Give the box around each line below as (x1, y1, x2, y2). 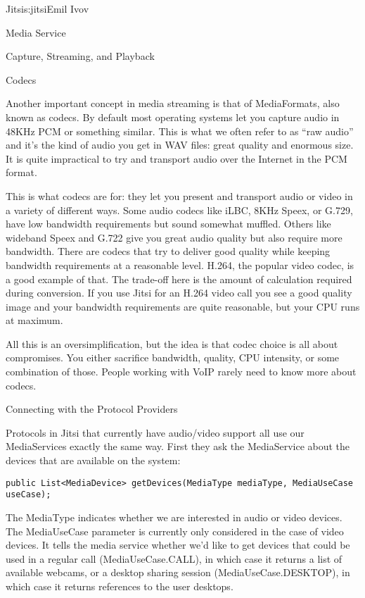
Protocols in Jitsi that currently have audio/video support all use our (6, 425, 305, 440)
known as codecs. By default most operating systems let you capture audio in (6, 109, 340, 124)
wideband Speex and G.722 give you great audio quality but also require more (6, 230, 342, 244)
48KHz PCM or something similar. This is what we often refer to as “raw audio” (6, 123, 354, 138)
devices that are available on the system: (6, 453, 181, 468)
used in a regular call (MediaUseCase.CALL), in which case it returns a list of (6, 551, 342, 566)
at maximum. (6, 313, 63, 328)
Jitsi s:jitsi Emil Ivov (6, 1, 89, 15)
